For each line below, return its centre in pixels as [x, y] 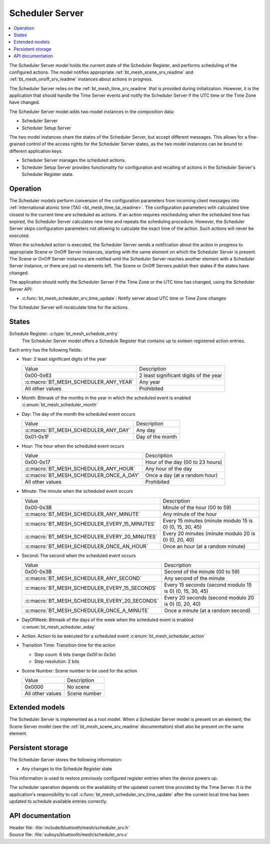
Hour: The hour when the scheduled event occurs [73, 446]
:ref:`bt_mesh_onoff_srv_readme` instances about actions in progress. [81, 79]
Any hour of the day [169, 469]
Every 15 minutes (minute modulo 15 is [208, 520]
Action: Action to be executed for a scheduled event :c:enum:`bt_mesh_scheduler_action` [114, 636]
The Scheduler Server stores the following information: [66, 760]
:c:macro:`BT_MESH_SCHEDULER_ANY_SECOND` [83, 579]
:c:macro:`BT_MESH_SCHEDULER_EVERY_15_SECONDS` [91, 588]
